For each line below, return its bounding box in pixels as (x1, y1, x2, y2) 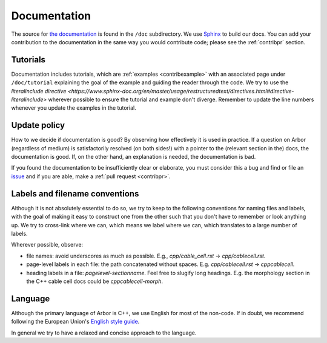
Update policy (11, 120, 65, 130)
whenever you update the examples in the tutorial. (11, 104, 136, 112)
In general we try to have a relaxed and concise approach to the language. (11, 329, 197, 336)
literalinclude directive (11, 87, 67, 95)
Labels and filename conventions (11, 188, 139, 199)
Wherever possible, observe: (11, 241, 84, 248)
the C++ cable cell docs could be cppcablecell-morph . (26, 278, 163, 285)
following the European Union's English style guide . (11, 318, 140, 325)
